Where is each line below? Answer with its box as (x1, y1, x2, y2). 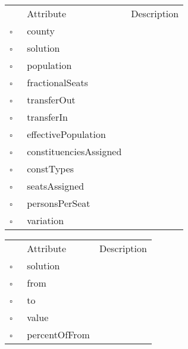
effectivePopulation (27, 127, 106, 141)
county (27, 24, 55, 37)
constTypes (27, 162, 74, 175)
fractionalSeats (27, 76, 89, 89)
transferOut (27, 93, 76, 106)
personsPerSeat (27, 196, 90, 210)
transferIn (27, 110, 68, 124)
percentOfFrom (27, 328, 90, 341)
